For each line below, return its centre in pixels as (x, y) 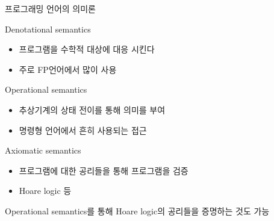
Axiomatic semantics (43, 150)
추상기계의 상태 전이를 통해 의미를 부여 (92, 109)
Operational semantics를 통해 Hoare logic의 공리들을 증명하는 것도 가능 (137, 210)
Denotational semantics (48, 29)
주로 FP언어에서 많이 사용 (68, 69)
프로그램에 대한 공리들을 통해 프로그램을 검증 (104, 170)
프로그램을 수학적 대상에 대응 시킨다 (87, 49)
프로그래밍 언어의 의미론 (51, 8)
